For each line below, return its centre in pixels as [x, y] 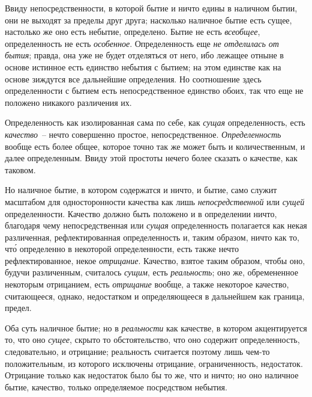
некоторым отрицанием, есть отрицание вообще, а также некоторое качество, [147, 284]
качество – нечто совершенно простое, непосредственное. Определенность [143, 134]
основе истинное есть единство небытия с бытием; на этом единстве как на [143, 66]
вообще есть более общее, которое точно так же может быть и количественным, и [155, 146]
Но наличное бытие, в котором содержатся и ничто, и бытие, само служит [141, 190]
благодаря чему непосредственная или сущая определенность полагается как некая [156, 225]
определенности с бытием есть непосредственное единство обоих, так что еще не [154, 91]
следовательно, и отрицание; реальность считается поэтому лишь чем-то [137, 352]
